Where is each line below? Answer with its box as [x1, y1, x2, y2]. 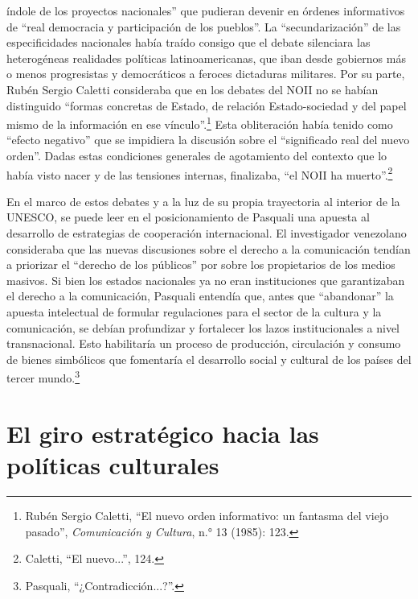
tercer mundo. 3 [6, 367, 80, 386]
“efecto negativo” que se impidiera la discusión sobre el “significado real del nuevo [6, 131, 410, 148]
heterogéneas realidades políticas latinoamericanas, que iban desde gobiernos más [6, 49, 406, 66]
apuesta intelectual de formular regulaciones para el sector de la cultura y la [6, 304, 382, 320]
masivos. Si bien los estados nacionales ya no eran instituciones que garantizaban [6, 271, 405, 288]
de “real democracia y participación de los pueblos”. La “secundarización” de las [6, 18, 401, 35]
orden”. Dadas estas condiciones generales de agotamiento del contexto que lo [6, 147, 387, 163]
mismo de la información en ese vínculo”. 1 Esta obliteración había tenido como [6, 114, 393, 132]
